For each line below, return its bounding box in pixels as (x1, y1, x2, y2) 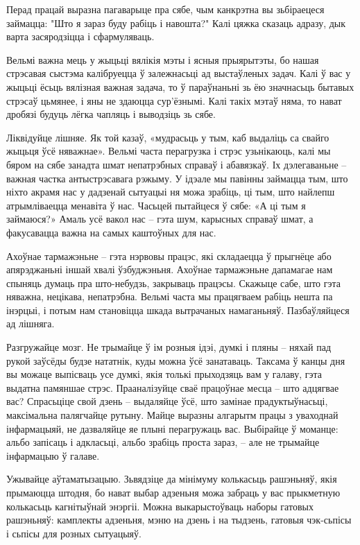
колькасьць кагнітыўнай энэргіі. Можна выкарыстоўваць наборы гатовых (6, 499, 314, 513)
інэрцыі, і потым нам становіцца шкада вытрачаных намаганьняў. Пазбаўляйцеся (6, 302, 350, 317)
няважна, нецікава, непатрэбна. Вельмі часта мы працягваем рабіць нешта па (6, 289, 333, 304)
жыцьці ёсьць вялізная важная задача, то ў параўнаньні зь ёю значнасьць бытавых (6, 79, 354, 94)
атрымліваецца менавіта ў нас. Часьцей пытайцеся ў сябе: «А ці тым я (6, 198, 306, 212)
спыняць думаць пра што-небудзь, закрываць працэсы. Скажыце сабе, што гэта (6, 275, 341, 290)
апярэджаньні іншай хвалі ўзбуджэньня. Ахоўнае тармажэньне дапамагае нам (6, 262, 333, 277)
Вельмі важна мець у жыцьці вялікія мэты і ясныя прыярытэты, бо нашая (6, 52, 319, 67)
